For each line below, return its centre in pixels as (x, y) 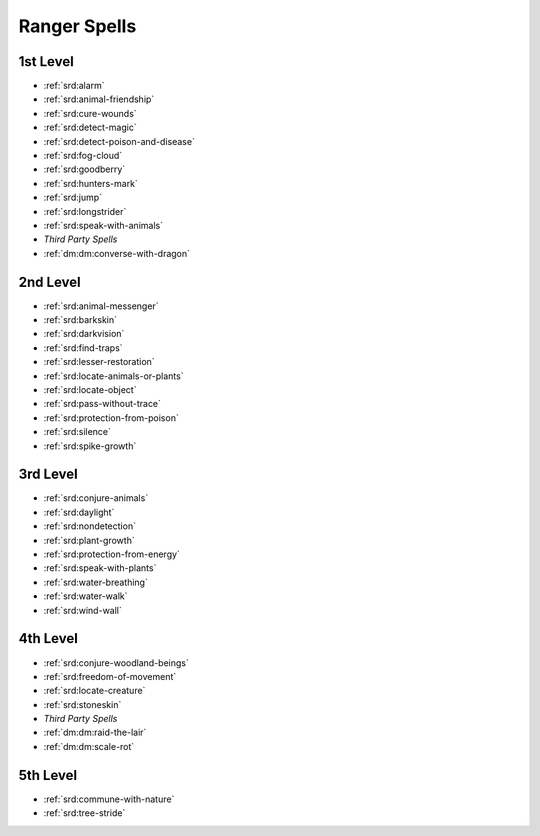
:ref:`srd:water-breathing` (96, 582)
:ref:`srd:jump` (73, 197)
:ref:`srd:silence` (77, 432)
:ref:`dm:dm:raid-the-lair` (95, 732)
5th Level (48, 775)
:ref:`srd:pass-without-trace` (102, 404)
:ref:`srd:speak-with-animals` (103, 225)
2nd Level (49, 281)
